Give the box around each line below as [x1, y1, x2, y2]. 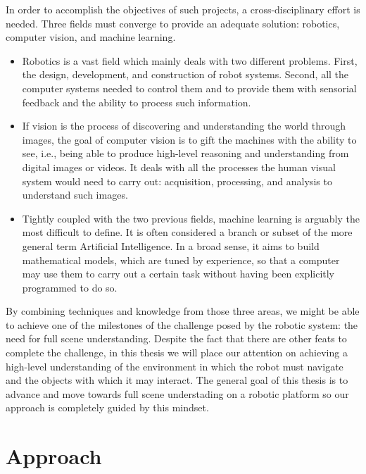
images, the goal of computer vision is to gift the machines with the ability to [22, 132, 357, 146]
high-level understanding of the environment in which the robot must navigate [6, 358, 343, 373]
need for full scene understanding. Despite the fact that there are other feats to [6, 331, 347, 346]
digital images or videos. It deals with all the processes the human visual [22, 159, 336, 174]
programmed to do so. [22, 280, 118, 294]
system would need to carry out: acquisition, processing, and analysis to [22, 173, 332, 188]
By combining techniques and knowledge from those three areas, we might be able [6, 304, 360, 318]
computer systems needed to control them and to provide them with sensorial [22, 80, 357, 95]
